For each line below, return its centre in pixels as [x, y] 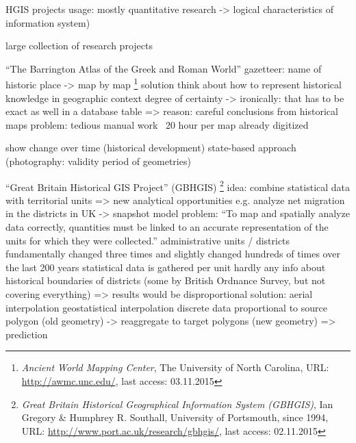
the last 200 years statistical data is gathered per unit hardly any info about [166, 267]
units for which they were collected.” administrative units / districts [148, 240]
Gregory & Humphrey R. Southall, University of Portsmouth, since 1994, [175, 417]
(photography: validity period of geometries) [98, 161]
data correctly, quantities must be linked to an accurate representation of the [167, 227]
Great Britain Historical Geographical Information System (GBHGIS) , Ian [177, 404]
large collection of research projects [79, 46]
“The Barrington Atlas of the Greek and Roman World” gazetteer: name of [164, 68]
